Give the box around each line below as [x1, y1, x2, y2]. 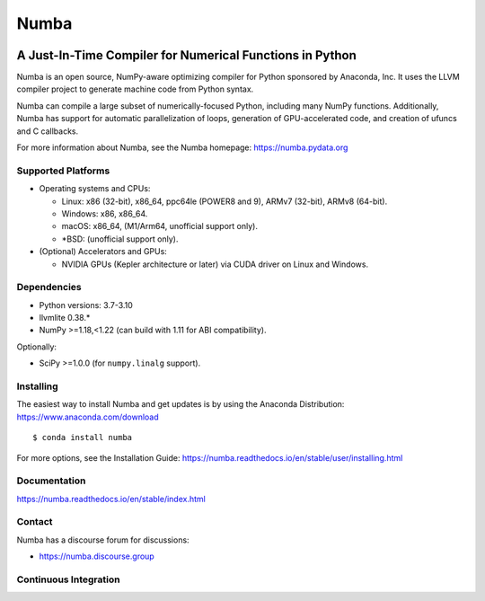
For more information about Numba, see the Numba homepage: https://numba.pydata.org [16, 142, 348, 153]
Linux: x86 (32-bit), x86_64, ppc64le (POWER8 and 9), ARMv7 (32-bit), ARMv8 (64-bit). [61, 196, 388, 207]
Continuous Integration [16, 573, 120, 586]
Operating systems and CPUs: [39, 183, 151, 194]
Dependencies [16, 281, 83, 294]
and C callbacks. [16, 126, 79, 137]
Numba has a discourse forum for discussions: [16, 535, 190, 545]
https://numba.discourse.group [39, 551, 154, 561]
